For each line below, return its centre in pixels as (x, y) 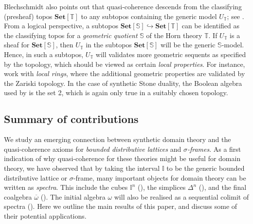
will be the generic (188, 45)
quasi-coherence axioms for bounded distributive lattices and (93, 149)
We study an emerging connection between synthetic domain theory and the (117, 139)
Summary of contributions (71, 119)
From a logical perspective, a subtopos (61, 26)
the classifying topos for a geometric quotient (71, 35)
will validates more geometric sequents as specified (171, 54)
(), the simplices (162, 187)
